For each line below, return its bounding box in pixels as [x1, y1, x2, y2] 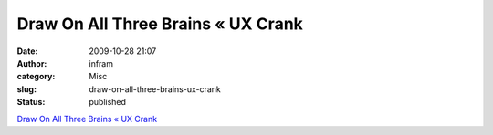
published [89, 97, 127, 108]
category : [16, 71, 56, 82]
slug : [16, 83, 37, 95]
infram [89, 57, 114, 68]
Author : [16, 57, 47, 68]
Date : [16, 46, 38, 57]
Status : [16, 97, 46, 108]
